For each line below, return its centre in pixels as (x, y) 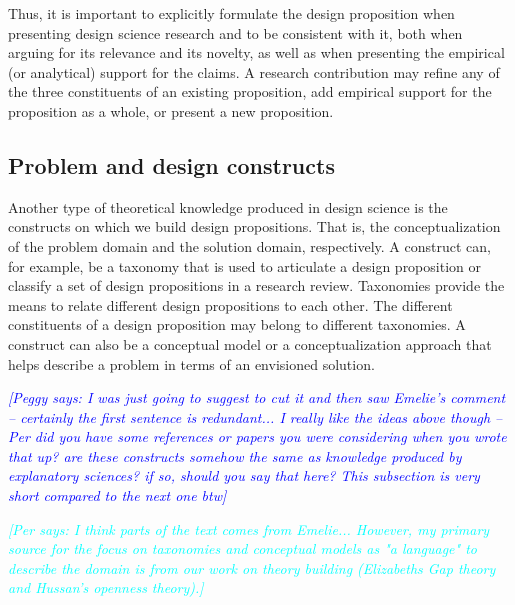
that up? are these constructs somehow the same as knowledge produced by (235, 455)
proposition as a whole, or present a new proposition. (171, 110)
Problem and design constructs (171, 164)
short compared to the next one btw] (117, 495)
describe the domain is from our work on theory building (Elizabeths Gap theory (252, 567)
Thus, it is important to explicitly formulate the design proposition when (231, 13)
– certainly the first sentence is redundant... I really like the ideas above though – (255, 416)
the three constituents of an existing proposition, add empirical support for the (250, 91)
